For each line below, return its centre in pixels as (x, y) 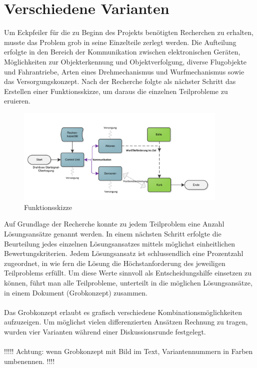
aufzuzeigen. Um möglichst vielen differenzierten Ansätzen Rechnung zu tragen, (126, 322)
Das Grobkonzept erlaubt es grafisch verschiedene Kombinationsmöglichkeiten (123, 312)
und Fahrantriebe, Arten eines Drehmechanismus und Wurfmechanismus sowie (124, 71)
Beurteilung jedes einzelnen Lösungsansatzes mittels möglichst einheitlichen (120, 243)
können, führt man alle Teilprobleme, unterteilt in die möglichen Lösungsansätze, (128, 283)
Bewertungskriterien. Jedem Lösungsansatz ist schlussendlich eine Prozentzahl (124, 253)
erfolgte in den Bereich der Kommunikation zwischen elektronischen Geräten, (122, 52)
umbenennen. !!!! (29, 361)
